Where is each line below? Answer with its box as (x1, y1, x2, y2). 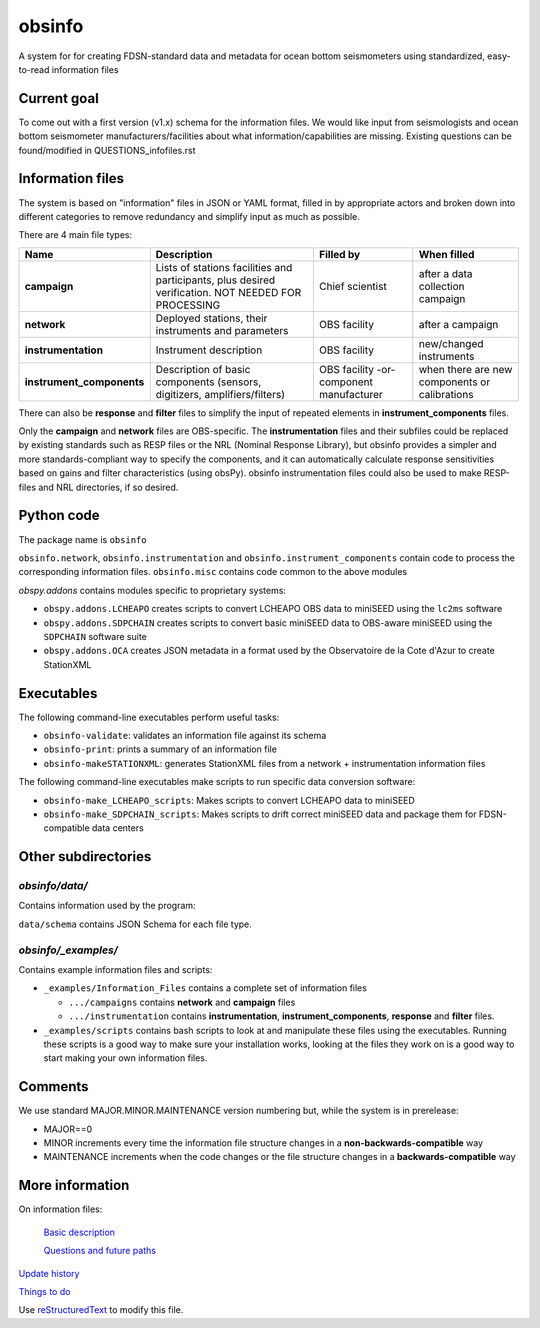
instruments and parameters (155, 323, 289, 337)
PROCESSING (155, 298, 221, 312)
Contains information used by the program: (18, 900, 196, 912)
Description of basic (155, 362, 251, 376)
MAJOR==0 (43, 1123, 93, 1135)
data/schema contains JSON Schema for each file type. (18, 918, 252, 930)
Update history (18, 1267, 80, 1279)
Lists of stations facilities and (155, 260, 293, 274)
